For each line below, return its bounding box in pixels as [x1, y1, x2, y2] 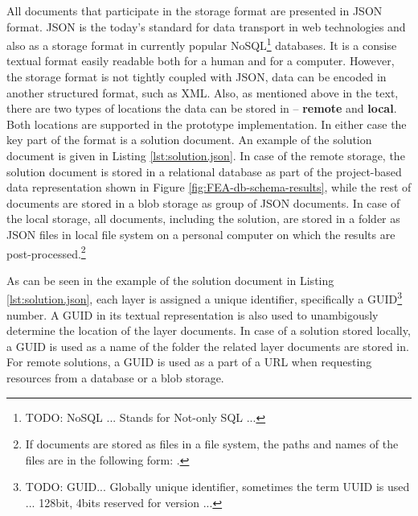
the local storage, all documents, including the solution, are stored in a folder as [6, 210, 400, 227]
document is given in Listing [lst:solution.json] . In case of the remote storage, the [6, 147, 405, 163]
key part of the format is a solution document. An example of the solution [6, 131, 372, 148]
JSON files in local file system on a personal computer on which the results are [6, 225, 395, 242]
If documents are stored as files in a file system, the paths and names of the [25, 436, 399, 452]
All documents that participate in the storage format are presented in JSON [6, 2, 383, 19]
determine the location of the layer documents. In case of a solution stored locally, [6, 322, 411, 339]
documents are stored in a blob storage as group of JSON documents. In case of [6, 194, 400, 211]
